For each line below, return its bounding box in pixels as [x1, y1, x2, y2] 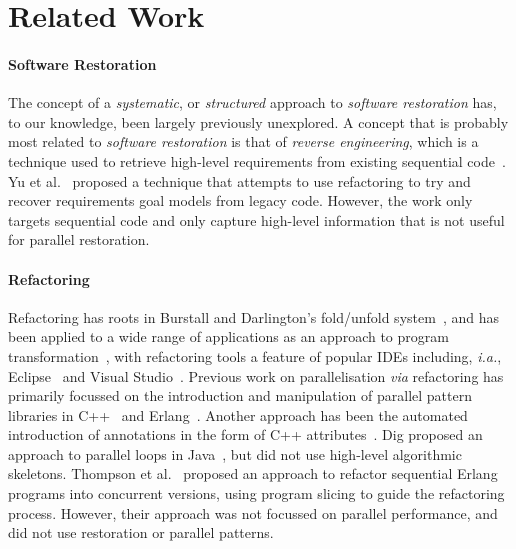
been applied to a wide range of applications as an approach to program [8, 326, 449, 347]
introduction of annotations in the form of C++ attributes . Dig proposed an [8, 424, 483, 445]
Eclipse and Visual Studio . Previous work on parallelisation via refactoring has [8, 365, 504, 386]
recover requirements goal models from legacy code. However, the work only [8, 190, 473, 211]
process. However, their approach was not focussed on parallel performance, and [8, 502, 498, 523]
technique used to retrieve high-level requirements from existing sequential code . [8, 150, 506, 171]
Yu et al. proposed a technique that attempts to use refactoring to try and [8, 170, 471, 191]
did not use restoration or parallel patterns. [8, 522, 274, 543]
